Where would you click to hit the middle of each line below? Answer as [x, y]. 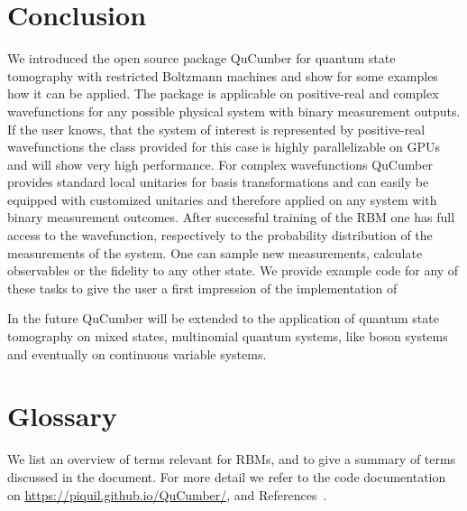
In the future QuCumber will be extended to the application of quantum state [223, 318]
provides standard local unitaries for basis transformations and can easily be [218, 182]
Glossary [62, 416]
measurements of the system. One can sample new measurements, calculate [215, 252]
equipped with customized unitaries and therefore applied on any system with [222, 199]
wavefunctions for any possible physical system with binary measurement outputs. [234, 111]
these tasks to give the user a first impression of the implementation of [202, 288]
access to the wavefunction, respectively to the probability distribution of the [220, 235]
